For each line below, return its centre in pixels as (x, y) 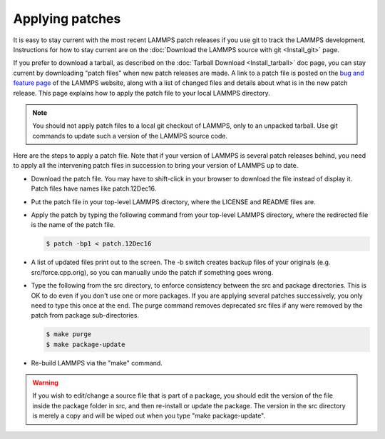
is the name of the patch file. (73, 225)
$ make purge (69, 334)
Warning (45, 383)
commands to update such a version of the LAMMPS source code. (130, 136)
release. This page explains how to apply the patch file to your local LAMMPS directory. (142, 93)
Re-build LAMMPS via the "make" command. (97, 363)
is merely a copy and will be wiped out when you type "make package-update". (149, 416)
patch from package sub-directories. (85, 316)
